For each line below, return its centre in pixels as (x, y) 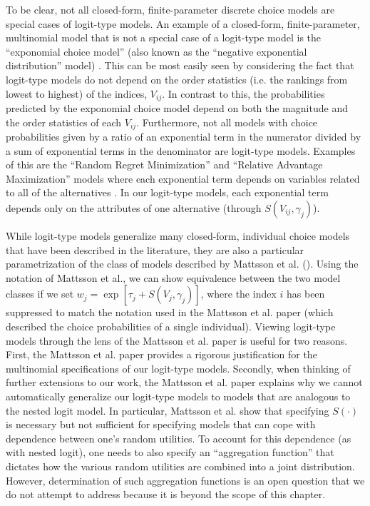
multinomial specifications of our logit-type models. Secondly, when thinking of (178, 368)
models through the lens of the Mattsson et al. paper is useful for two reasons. (177, 340)
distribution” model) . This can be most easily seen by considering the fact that (180, 65)
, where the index (238, 294)
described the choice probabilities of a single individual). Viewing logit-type (171, 326)
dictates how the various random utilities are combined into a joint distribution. (180, 466)
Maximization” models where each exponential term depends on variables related (183, 178)
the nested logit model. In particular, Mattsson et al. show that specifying (168, 410)
